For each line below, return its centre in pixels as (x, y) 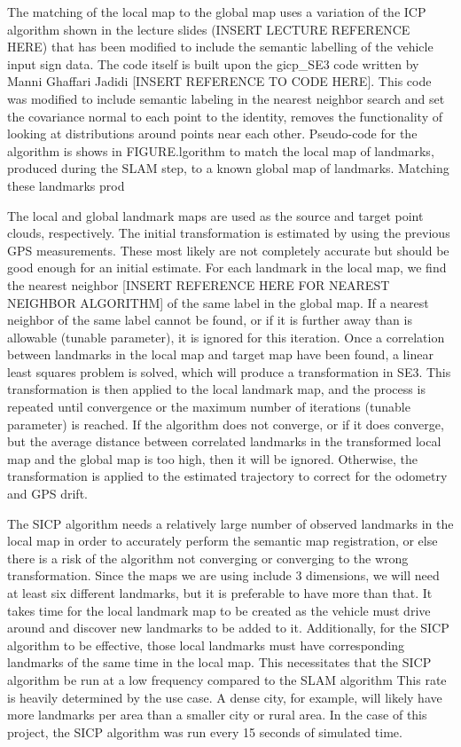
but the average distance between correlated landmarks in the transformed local (224, 441)
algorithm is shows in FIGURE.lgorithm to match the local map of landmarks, (221, 150)
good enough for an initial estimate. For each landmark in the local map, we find (227, 267)
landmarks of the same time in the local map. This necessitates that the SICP (219, 662)
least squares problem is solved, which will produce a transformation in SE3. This (229, 371)
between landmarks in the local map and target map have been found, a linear (220, 354)
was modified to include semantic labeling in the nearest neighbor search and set (226, 98)
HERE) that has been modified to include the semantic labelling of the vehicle (220, 47)
